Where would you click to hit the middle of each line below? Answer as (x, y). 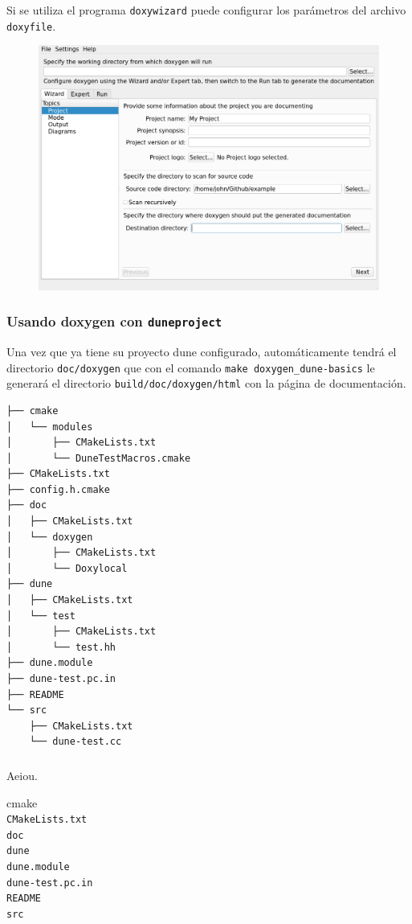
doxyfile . (31, 25)
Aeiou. (22, 775)
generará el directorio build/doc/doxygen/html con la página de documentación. (206, 383)
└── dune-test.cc (75, 742)
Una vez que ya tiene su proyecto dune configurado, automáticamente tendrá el (202, 352)
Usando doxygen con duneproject (114, 321)
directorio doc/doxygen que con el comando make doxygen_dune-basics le (191, 367)
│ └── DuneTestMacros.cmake (99, 458)
